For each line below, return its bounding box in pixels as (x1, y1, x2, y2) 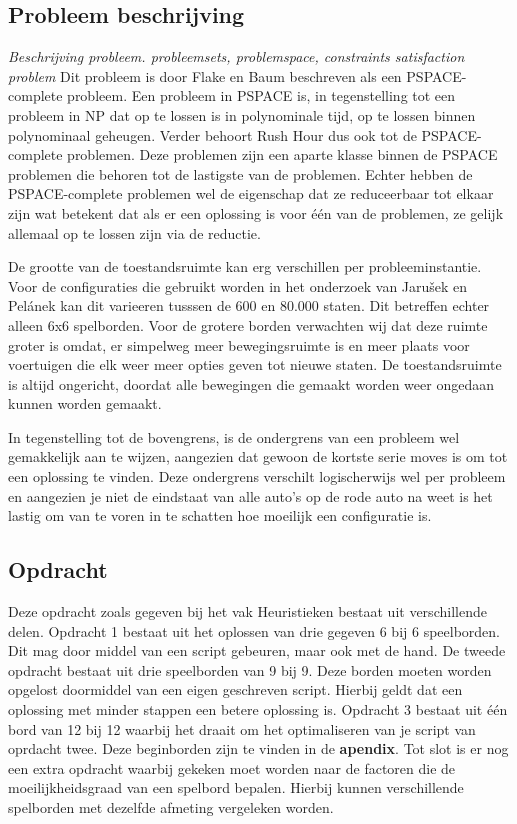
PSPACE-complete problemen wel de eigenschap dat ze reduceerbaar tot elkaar (8, 183, 494, 204)
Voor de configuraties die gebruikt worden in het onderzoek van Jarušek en (8, 275, 468, 296)
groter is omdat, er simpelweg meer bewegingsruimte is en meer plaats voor (8, 334, 470, 355)
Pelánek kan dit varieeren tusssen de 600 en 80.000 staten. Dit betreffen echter (8, 295, 490, 316)
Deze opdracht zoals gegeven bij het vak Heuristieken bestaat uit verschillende (8, 601, 487, 622)
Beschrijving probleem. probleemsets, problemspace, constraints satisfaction (8, 46, 465, 67)
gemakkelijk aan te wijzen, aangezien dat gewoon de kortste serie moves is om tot (8, 446, 508, 467)
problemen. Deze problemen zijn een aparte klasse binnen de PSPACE (67, 144, 498, 165)
